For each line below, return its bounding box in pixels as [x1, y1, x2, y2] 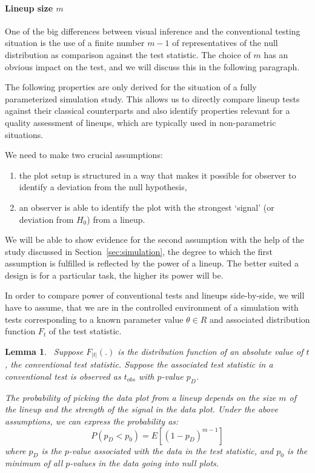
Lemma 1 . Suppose [5, 345, 84, 357]
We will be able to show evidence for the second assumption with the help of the [5, 233, 304, 246]
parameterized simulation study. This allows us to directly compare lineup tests [5, 92, 300, 105]
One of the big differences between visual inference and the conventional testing [5, 24, 300, 37]
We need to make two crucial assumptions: [5, 148, 163, 161]
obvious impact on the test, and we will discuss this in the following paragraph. [5, 60, 300, 73]
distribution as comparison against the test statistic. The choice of [5, 48, 251, 61]
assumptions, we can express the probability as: [5, 414, 179, 427]
